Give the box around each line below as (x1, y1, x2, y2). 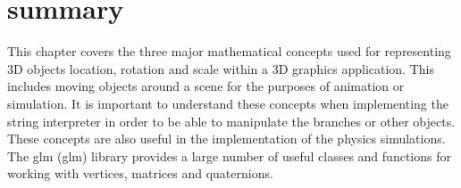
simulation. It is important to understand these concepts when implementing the (7, 94, 448, 112)
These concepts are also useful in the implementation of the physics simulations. (7, 129, 446, 148)
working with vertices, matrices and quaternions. (7, 164, 273, 183)
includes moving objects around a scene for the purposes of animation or (7, 77, 405, 95)
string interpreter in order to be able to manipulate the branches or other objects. (7, 111, 456, 130)
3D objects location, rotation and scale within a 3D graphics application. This (7, 59, 434, 78)
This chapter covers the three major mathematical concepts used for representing (7, 42, 451, 61)
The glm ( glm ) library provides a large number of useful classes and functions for (7, 146, 451, 165)
